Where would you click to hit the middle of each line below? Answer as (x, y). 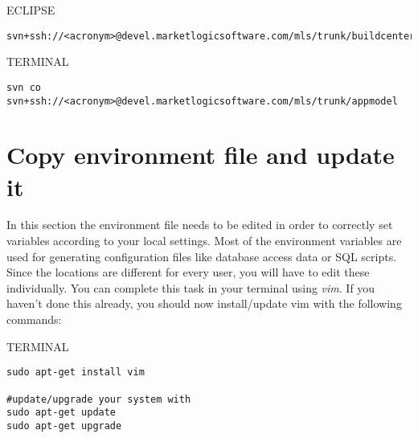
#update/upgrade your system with (99, 399)
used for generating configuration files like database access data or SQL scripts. (202, 256)
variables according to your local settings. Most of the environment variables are (204, 241)
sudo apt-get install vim (76, 373)
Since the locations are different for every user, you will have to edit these (188, 272)
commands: (34, 319)
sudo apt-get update (61, 413)
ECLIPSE (31, 10)
